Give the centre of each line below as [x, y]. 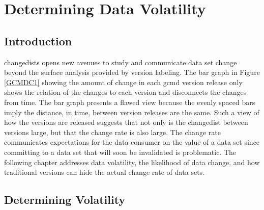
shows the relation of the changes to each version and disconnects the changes [125, 92]
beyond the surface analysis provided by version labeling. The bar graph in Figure [132, 72]
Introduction [38, 41]
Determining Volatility [65, 200]
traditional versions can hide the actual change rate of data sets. [104, 172]
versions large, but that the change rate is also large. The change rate [112, 132]
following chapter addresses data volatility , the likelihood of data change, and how [132, 162]
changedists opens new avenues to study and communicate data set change [121, 62]
